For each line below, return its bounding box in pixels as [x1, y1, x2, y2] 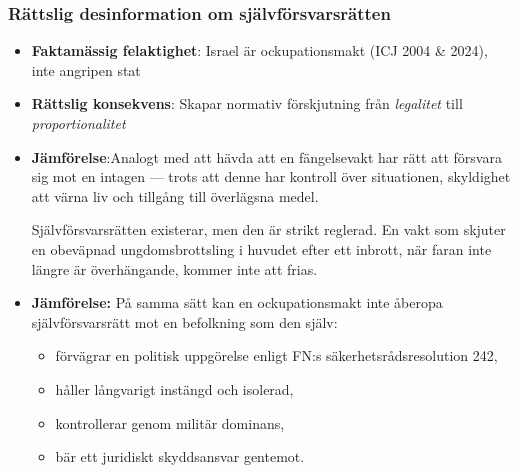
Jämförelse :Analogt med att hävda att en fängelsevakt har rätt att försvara [31, 146, 502, 167]
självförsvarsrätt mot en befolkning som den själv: [31, 311, 338, 332]
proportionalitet [31, 113, 126, 133]
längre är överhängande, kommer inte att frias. [31, 258, 318, 279]
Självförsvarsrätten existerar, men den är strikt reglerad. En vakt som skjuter [31, 219, 506, 240]
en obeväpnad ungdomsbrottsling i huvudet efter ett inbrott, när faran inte [31, 238, 492, 259]
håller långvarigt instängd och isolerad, [55, 378, 294, 399]
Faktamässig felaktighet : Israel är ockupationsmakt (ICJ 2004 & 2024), [31, 40, 488, 61]
